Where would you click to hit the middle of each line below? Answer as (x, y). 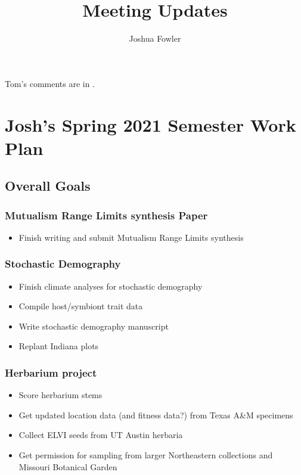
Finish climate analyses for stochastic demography (111, 286)
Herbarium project (51, 372)
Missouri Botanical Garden (68, 466)
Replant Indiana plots (59, 346)
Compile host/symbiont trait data (81, 306)
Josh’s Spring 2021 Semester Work (150, 124)
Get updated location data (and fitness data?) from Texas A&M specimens (156, 415)
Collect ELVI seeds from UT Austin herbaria (101, 435)
